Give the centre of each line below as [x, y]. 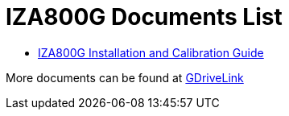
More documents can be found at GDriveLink [125, 77]
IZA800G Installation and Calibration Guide [151, 52]
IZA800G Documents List [144, 17]
